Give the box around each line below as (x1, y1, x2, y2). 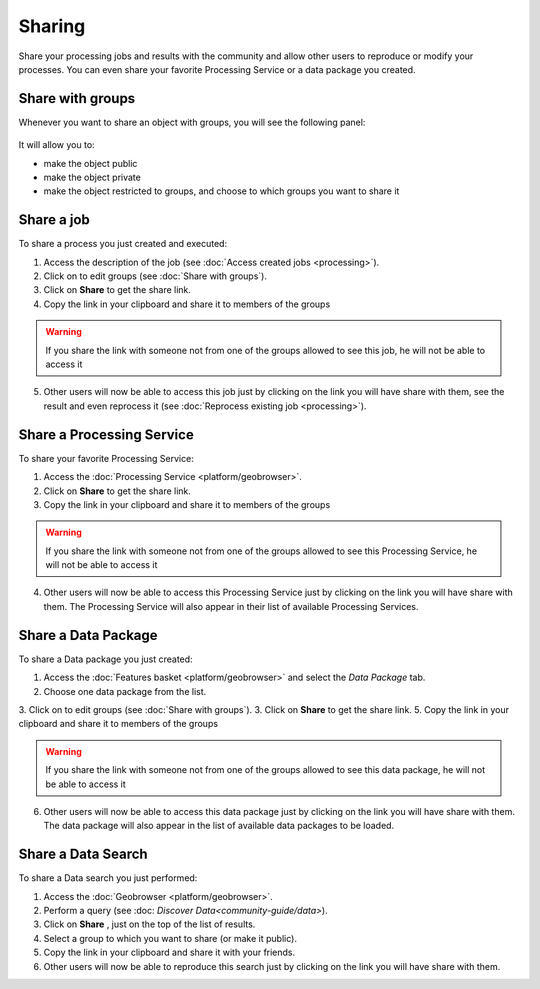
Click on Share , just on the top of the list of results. (43, 918, 256, 930)
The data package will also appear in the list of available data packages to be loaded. (43, 820, 395, 832)
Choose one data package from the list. (43, 685, 207, 697)
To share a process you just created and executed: (18, 238, 228, 250)
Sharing (18, 15, 86, 37)
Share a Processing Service (18, 426, 194, 443)
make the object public (43, 157, 138, 169)
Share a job (18, 211, 90, 229)
